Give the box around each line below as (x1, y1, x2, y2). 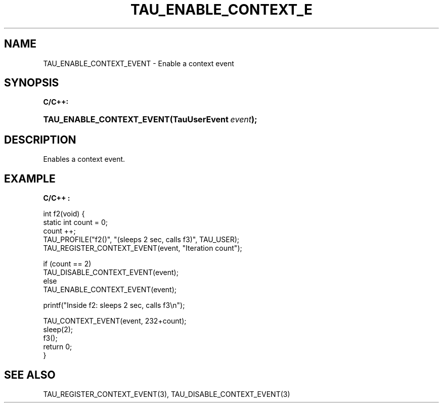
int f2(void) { (43, 209, 85, 218)
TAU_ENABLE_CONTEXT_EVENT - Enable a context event (43, 59, 234, 68)
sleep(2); (43, 325, 73, 334)
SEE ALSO (4, 368, 56, 381)
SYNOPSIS (4, 76, 59, 89)
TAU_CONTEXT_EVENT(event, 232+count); (43, 316, 187, 326)
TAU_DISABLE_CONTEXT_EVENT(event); (43, 268, 179, 277)
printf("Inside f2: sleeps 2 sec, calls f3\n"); (43, 301, 185, 310)
